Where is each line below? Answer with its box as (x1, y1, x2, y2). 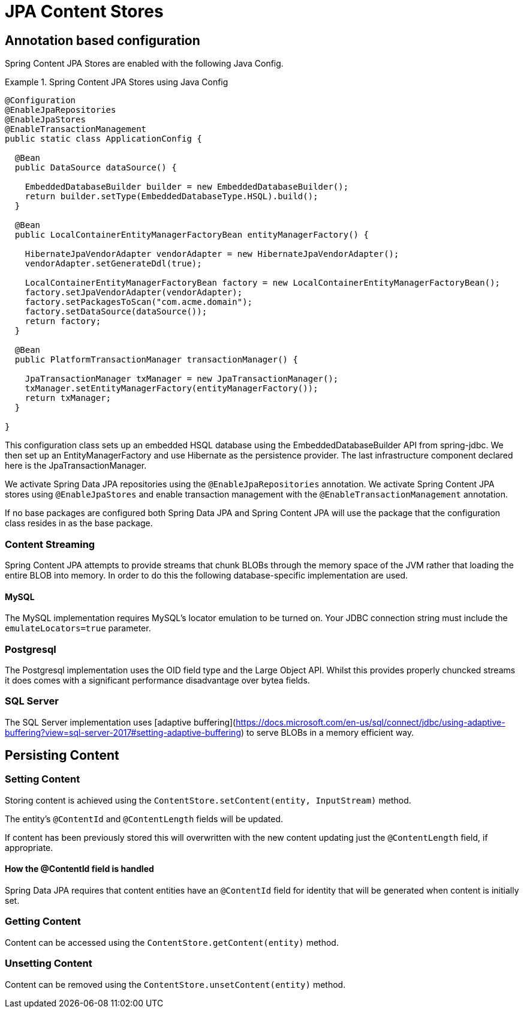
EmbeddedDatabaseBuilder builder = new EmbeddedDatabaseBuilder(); (25, 182, 349, 192)
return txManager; (25, 393, 112, 403)
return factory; (25, 316, 101, 326)
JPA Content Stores (5, 1, 164, 22)
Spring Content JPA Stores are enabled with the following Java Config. (5, 58, 284, 69)
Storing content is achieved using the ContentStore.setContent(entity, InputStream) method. (5, 795, 411, 805)
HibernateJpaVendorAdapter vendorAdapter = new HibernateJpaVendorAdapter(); (25, 249, 399, 259)
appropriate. (5, 842, 53, 853)
